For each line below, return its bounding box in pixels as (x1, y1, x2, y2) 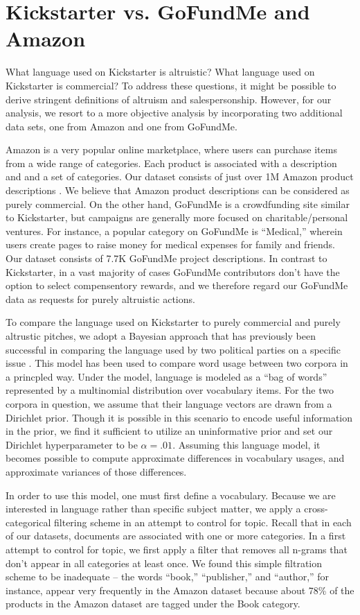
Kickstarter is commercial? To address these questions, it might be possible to (6, 78, 336, 92)
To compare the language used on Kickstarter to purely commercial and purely (6, 315, 341, 329)
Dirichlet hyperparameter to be (6, 437, 138, 451)
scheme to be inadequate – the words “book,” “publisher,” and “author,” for (6, 569, 330, 584)
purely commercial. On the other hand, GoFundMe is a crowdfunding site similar (6, 196, 350, 211)
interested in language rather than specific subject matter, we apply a (6, 501, 301, 516)
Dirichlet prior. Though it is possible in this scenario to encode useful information (6, 410, 353, 424)
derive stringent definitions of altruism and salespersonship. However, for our (6, 92, 332, 106)
